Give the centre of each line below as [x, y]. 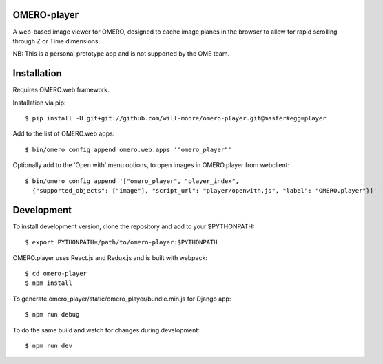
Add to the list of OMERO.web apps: [64, 133]
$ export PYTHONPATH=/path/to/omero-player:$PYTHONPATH [121, 242]
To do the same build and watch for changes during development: [106, 330]
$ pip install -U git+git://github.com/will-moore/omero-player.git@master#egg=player [176, 118]
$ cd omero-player [56, 274]
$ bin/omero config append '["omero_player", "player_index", [132, 181]
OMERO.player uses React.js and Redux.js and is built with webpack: [110, 257]
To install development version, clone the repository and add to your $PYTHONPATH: [134, 226]
